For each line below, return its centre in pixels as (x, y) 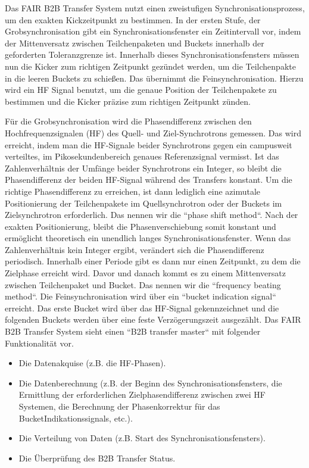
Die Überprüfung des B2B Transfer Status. (97, 458)
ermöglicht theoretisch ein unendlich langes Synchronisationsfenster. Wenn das (148, 238)
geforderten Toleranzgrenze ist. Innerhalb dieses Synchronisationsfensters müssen (152, 54)
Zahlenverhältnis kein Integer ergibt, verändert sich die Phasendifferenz (135, 249)
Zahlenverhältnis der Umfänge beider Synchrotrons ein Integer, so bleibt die (143, 168)
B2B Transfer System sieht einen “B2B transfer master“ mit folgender (133, 331)
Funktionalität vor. (39, 343)
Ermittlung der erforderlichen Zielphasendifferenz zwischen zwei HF (142, 394)
